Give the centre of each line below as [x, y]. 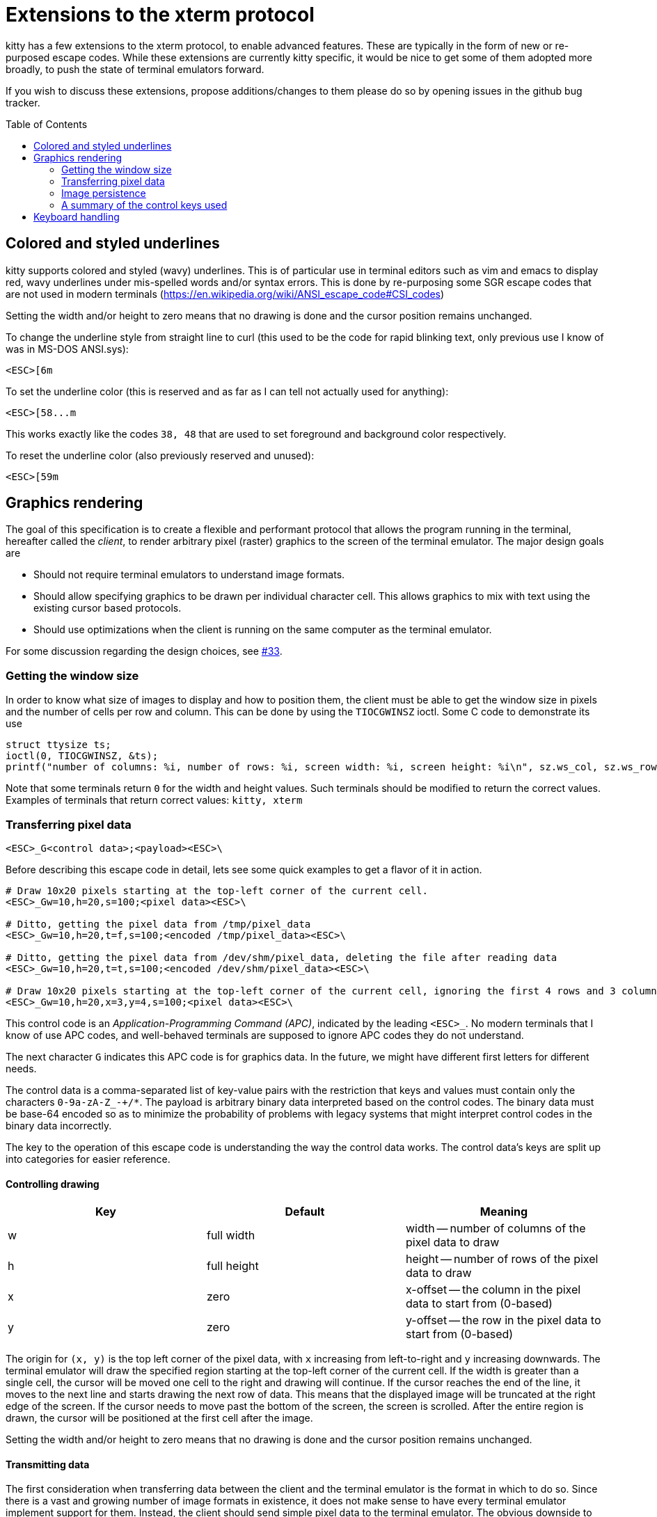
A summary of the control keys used [144, 205]
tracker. [23, 102]
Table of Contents [47, 124]
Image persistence [104, 193]
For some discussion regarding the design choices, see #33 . [144, 651]
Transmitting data [48, 1464]
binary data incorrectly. [59, 1125]
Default [305, 1212]
